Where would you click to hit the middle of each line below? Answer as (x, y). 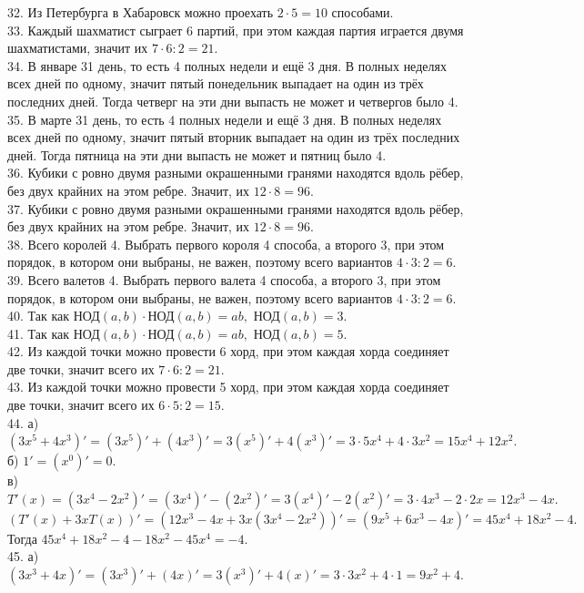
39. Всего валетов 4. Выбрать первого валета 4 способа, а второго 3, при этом (224, 279)
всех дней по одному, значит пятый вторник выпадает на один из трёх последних (234, 137)
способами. (362, 12)
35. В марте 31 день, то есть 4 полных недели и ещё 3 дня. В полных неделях (225, 119)
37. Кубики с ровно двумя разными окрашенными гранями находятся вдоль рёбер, (236, 208)
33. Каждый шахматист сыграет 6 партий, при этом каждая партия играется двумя (236, 30)
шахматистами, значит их (78, 48)
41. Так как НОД (54, 333)
